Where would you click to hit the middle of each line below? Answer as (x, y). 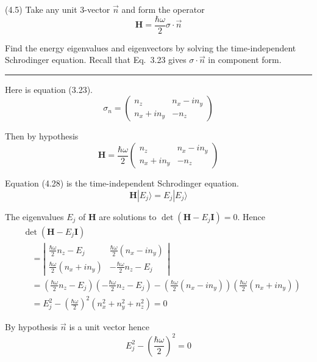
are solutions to (128, 216)
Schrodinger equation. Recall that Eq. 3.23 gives (96, 60)
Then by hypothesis (42, 136)
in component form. (245, 60)
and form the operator (163, 9)
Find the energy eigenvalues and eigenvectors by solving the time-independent (151, 47)
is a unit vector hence (109, 327)
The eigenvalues (34, 216)
